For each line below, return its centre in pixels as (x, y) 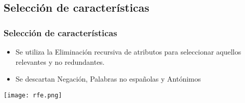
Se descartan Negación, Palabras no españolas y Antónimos (108, 79)
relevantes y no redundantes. (60, 61)
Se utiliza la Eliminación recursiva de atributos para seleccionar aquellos (128, 51)
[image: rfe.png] (33, 95)
